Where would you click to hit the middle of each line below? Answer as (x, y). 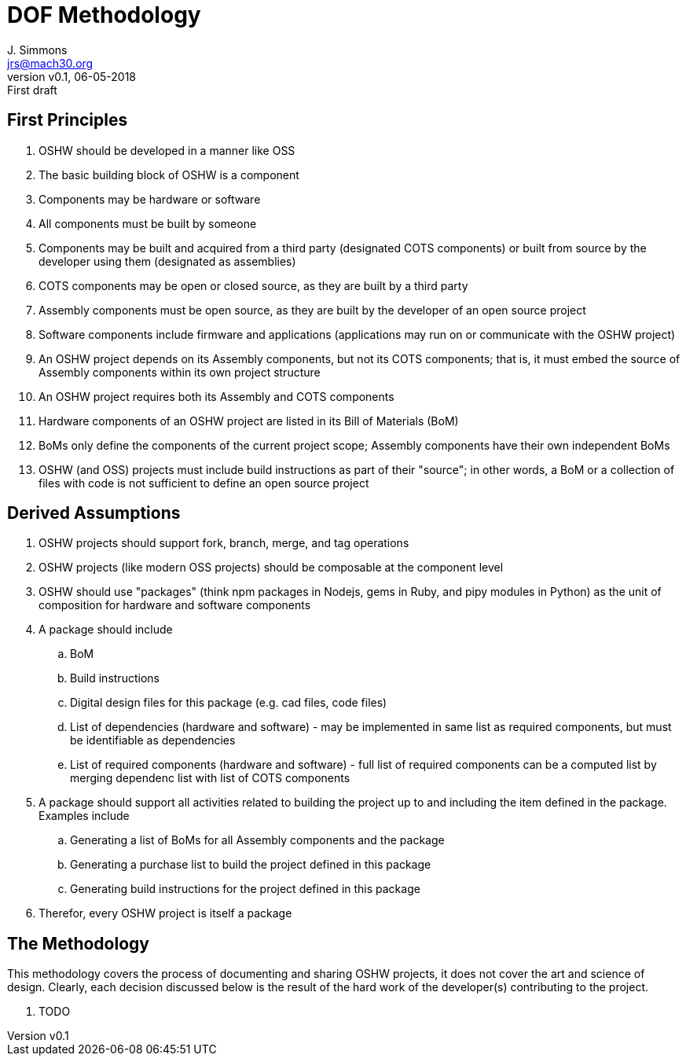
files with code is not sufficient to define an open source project (204, 483)
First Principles (68, 120)
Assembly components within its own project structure (180, 372)
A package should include (106, 630)
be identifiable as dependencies (153, 740)
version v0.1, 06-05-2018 (72, 76)
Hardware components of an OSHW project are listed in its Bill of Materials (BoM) (249, 421)
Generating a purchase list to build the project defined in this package (251, 865)
